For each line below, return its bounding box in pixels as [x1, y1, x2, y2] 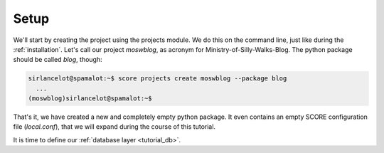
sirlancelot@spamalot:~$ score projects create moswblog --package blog [28, 75, 287, 83]
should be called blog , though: [13, 56, 102, 64]
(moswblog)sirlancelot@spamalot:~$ [28, 95, 152, 102]
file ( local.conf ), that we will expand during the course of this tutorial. [13, 122, 216, 131]
